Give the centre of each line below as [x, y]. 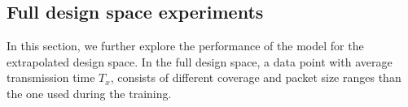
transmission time [51, 77]
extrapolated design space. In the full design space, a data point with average [200, 61]
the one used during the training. [89, 93]
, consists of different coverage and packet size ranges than [256, 77]
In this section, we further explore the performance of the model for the [185, 46]
